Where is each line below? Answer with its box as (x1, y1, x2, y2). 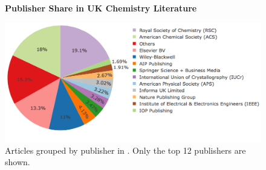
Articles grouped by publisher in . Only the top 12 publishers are (5, 143, 246, 156)
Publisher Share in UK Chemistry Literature (5, 2, 197, 14)
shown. (5, 156, 30, 168)
